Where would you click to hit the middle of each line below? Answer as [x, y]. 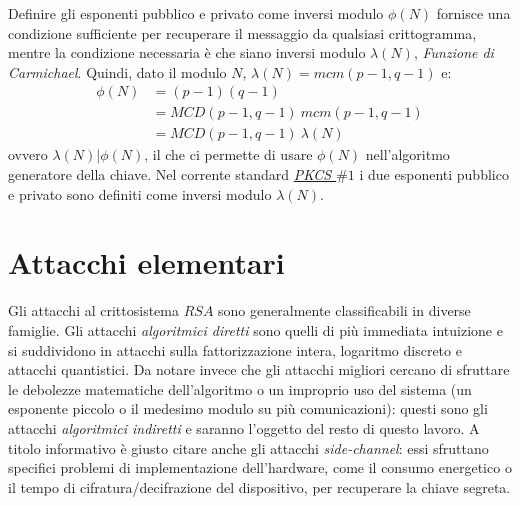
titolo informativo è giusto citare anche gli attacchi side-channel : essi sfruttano [248, 447]
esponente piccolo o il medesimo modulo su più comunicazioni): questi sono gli [248, 408]
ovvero [28, 154]
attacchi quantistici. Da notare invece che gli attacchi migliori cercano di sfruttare [259, 369]
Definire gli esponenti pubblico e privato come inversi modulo [196, 13]
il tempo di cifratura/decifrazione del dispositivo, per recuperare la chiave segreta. [259, 486]
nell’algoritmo [407, 154]
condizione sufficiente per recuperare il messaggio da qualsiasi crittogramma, [242, 32]
